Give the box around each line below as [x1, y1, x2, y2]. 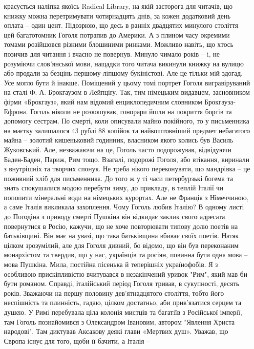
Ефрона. [4, 106, 28, 116]
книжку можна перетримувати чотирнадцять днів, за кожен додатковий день [4, 10, 231, 21]
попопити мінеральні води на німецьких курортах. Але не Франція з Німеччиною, [4, 192, 249, 202]
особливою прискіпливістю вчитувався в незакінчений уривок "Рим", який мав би [4, 268, 248, 279]
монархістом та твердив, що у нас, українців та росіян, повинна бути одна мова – [4, 249, 248, 260]
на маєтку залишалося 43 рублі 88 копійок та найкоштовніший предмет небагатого [4, 125, 250, 135]
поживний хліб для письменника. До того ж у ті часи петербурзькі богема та [4, 173, 233, 183]
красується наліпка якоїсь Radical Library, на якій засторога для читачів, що [4, 1, 233, 11]
